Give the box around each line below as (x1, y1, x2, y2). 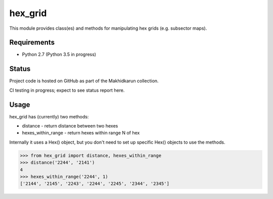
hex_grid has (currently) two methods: (9, 113, 89, 119)
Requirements (9, 38, 55, 47)
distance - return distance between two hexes (22, 123, 118, 129)
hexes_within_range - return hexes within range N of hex (22, 130, 140, 136)
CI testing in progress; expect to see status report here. (9, 87, 125, 93)
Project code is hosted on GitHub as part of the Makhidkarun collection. (9, 78, 159, 84)
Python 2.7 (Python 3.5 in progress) (22, 51, 96, 57)
